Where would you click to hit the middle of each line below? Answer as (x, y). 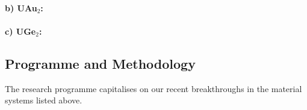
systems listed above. (44, 100)
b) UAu (21, 7)
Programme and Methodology (100, 63)
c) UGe (20, 31)
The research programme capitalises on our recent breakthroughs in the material (153, 88)
